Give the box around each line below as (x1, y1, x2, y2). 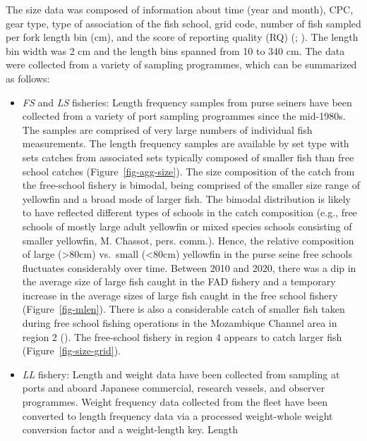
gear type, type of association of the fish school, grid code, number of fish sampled (6, 15, 361, 30)
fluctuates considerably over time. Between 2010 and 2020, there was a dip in (22, 260, 356, 275)
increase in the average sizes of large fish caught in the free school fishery (22, 287, 338, 302)
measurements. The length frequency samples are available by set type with (22, 136, 349, 151)
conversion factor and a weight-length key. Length (22, 422, 239, 437)
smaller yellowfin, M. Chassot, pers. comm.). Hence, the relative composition (22, 232, 354, 247)
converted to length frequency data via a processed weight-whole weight (22, 408, 333, 423)
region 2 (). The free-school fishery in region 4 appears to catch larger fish (22, 329, 342, 344)
